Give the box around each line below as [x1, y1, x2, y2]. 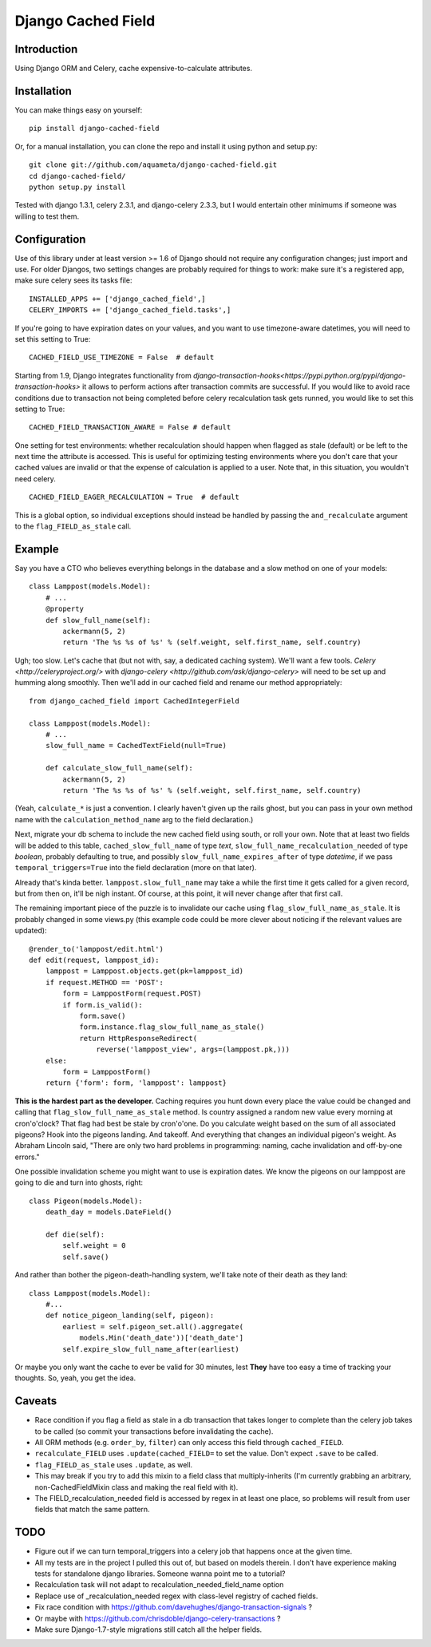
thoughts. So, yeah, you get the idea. [14, 1373, 136, 1383]
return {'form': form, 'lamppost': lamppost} [45, 1079, 227, 1087]
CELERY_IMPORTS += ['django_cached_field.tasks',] [29, 306, 231, 315]
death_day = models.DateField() [45, 1208, 172, 1217]
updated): [14, 926, 47, 936]
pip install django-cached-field [29, 124, 160, 133]
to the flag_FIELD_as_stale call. [14, 521, 132, 531]
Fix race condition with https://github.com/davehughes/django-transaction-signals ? [34, 1602, 313, 1612]
